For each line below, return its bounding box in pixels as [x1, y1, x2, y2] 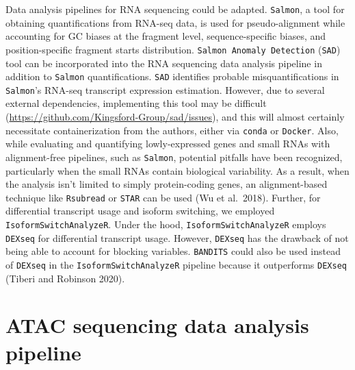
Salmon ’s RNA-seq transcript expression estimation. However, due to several [5, 82, 325, 97]
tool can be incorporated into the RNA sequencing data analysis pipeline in [5, 56, 322, 70]
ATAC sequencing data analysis [5, 311, 309, 339]
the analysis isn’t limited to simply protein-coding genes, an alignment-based [5, 177, 328, 191]
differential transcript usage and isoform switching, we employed [5, 203, 275, 218]
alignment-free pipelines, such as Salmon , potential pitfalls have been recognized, [5, 149, 343, 164]
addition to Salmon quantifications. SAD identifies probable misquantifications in [5, 69, 339, 84]
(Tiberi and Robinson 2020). [5, 271, 125, 285]
